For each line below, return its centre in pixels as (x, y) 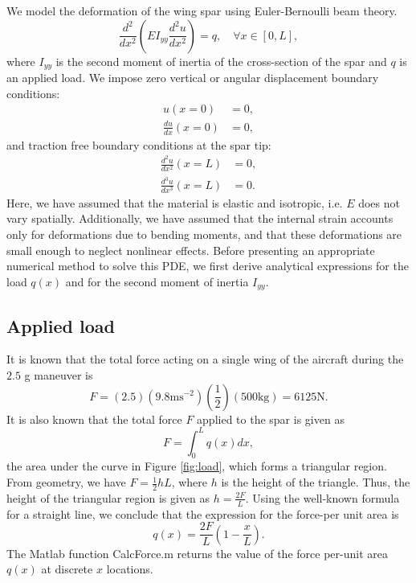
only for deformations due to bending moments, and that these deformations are (204, 234)
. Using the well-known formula (322, 497)
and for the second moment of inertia (157, 281)
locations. (130, 569)
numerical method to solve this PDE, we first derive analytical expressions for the (208, 266)
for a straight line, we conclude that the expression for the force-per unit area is (203, 513)
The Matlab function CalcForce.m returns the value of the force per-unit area (197, 553)
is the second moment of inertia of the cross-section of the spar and (221, 61)
